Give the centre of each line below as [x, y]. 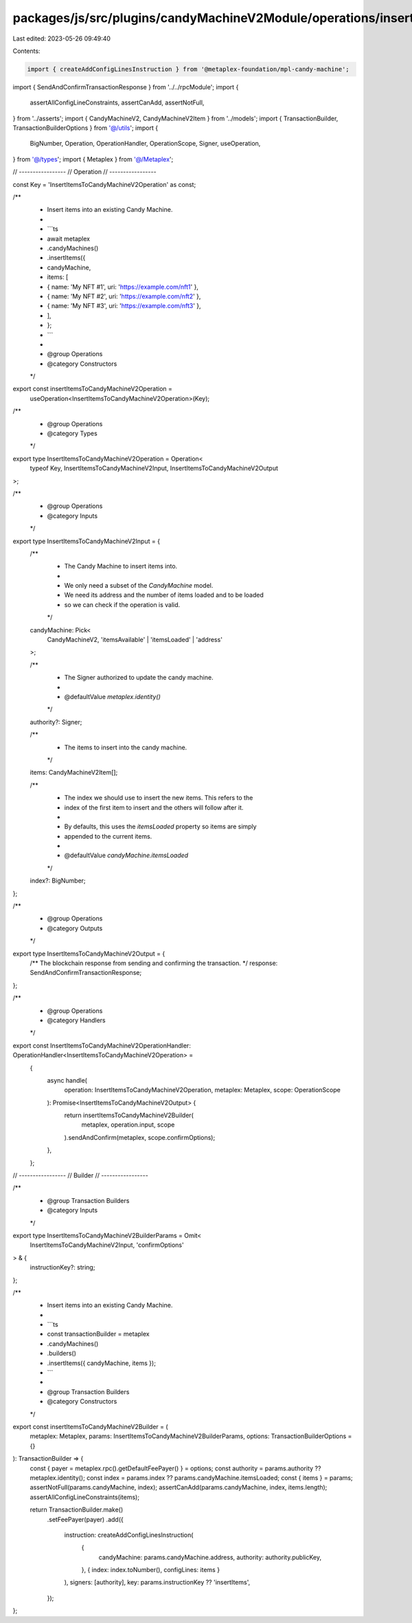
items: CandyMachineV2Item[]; [74, 773]
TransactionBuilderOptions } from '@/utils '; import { [85, 128]
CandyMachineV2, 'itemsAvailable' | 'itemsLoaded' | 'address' [135, 640]
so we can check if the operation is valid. [122, 604]
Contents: [26, 51]
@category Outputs [75, 928]
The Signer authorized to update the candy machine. [139, 678]
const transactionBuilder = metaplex [99, 1334]
